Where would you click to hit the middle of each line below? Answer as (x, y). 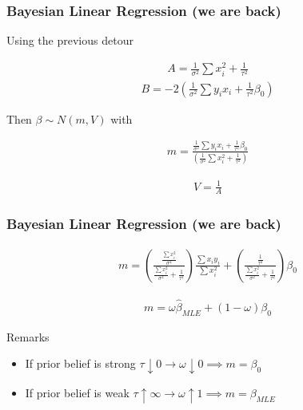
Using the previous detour (70, 40)
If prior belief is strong (80, 363)
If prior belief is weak (77, 393)
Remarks (28, 336)
